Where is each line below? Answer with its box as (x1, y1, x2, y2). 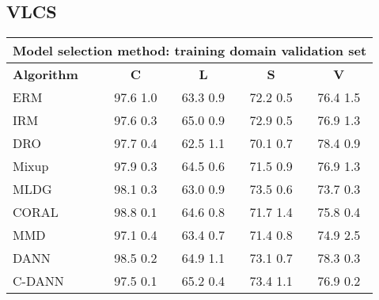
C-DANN (13, 272, 64, 291)
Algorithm (13, 65, 78, 84)
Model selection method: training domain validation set (13, 41, 367, 60)
